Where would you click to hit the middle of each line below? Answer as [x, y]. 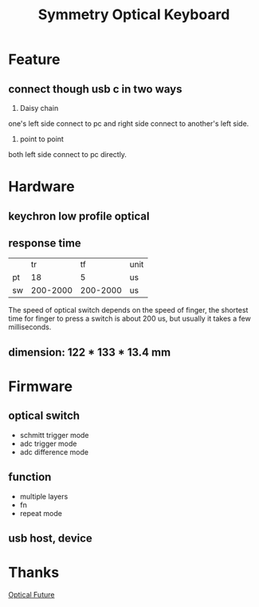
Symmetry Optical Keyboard [134, 15]
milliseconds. [30, 327]
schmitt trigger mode [54, 435]
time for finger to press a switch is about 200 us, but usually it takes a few [129, 319]
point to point [41, 139]
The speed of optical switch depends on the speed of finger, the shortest [128, 310]
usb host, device [51, 538]
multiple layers [44, 496]
